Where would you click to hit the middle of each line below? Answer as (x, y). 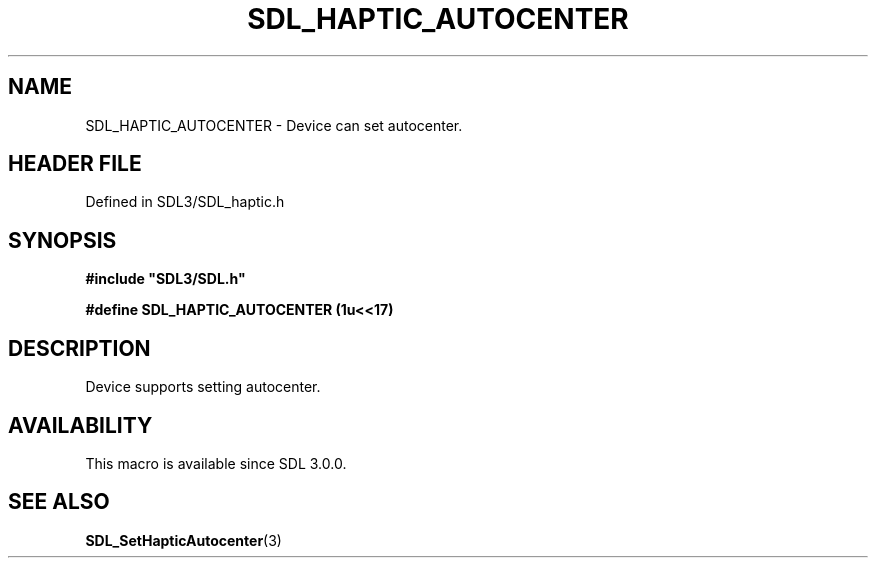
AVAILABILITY (80, 425)
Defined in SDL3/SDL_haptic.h (185, 202)
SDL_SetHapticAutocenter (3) (183, 540)
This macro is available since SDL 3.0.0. (216, 463)
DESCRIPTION (79, 348)
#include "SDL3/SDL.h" (165, 279)
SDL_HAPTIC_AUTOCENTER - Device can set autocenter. (274, 125)
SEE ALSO (59, 502)
